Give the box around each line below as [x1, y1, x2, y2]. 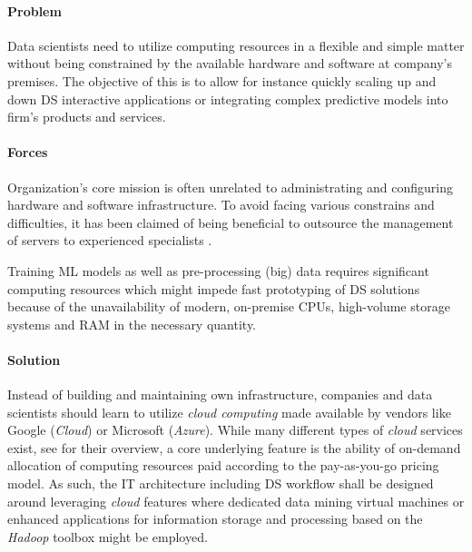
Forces [7, 143, 48, 162]
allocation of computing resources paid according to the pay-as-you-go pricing [7, 456, 439, 475]
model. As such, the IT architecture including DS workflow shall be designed [7, 474, 434, 493]
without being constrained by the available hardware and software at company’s [7, 54, 453, 73]
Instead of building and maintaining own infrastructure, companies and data [7, 385, 433, 404]
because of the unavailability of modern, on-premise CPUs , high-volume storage [7, 297, 450, 316]
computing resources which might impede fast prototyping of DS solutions [7, 279, 420, 298]
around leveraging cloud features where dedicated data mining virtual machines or [7, 491, 465, 510]
